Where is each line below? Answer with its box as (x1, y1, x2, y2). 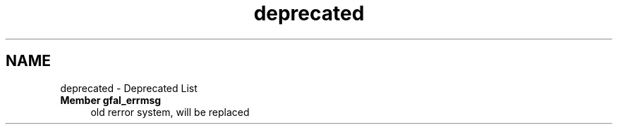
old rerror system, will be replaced (90, 105, 250, 118)
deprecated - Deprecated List (60, 82, 198, 94)
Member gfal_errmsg (60, 93, 162, 106)
